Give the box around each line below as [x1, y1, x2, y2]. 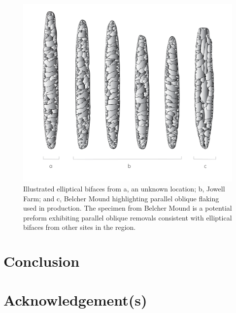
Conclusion [3, 251, 80, 271]
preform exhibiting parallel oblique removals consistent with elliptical [23, 212, 232, 222]
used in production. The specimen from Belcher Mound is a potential [23, 203, 232, 213]
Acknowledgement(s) [3, 289, 147, 310]
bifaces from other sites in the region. [23, 222, 136, 232]
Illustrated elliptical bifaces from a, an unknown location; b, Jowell [23, 184, 225, 194]
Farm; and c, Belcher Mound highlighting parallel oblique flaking [23, 193, 219, 203]
